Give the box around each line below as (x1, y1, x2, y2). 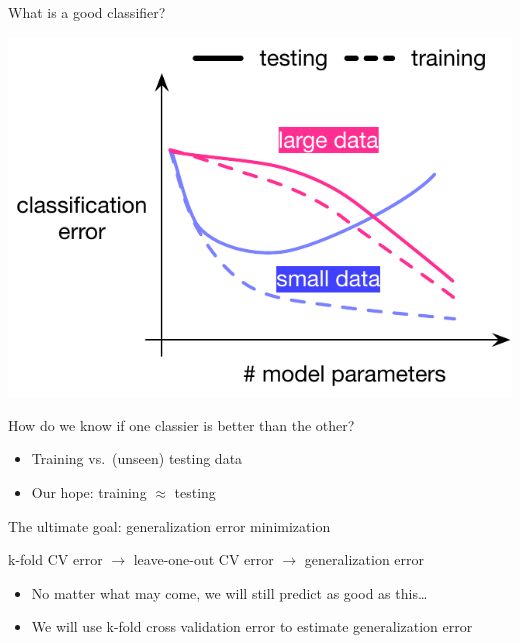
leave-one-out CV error (133, 549, 274, 570)
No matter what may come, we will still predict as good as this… (31, 582, 428, 603)
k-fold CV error (8, 549, 103, 570)
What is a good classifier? (8, 2, 166, 22)
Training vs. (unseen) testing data (31, 448, 243, 469)
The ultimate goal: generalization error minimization (8, 515, 331, 536)
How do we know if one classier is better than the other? (8, 414, 355, 435)
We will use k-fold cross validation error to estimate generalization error (31, 616, 473, 637)
